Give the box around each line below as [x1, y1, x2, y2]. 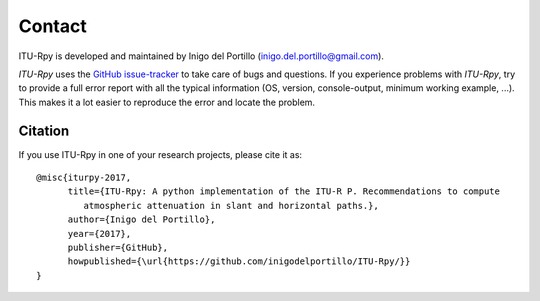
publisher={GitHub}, [67, 241, 169, 253]
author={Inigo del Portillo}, [67, 214, 216, 225]
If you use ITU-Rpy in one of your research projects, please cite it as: [18, 148, 303, 160]
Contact [18, 15, 87, 37]
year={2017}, [67, 228, 132, 239]
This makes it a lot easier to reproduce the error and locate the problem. [18, 96, 315, 108]
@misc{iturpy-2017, [36, 172, 132, 184]
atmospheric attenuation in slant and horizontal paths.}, [83, 200, 379, 211]
